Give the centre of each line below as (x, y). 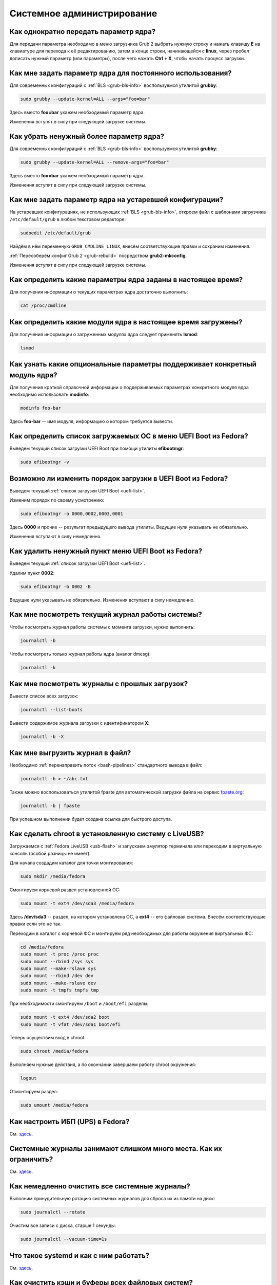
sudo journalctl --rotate (53, 1212)
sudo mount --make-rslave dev (58, 983)
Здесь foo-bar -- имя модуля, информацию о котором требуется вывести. (92, 421)
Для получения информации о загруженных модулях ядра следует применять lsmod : (104, 334)
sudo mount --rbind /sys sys (57, 961)
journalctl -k (38, 667)
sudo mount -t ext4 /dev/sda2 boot (65, 1017)
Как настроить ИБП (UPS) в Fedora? (70, 1121)
